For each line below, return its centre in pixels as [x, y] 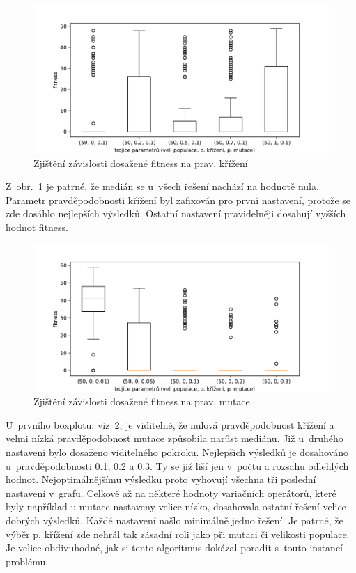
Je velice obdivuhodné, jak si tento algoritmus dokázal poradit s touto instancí [175, 548]
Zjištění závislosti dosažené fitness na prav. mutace [142, 401]
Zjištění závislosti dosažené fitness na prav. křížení [141, 163]
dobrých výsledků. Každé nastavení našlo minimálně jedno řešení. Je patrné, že [175, 520]
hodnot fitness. [37, 227]
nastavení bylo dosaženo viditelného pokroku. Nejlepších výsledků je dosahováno [177, 452]
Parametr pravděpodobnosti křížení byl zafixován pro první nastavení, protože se [178, 199]
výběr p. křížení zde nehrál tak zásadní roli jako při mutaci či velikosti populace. [178, 534]
